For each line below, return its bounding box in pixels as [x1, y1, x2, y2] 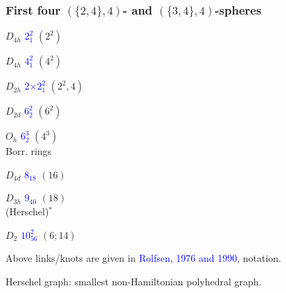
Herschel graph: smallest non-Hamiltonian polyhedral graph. [6, 274, 262, 288]
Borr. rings [6, 144, 52, 158]
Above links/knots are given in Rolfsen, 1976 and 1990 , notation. [6, 251, 281, 265]
